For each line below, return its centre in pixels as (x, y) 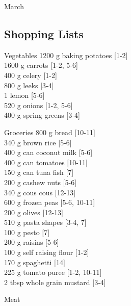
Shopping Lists (44, 33)
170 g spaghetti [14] (35, 262)
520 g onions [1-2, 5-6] (38, 105)
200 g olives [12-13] (34, 212)
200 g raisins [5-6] (32, 242)
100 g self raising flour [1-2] (47, 252)
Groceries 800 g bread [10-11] (50, 132)
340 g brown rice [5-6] (38, 142)
